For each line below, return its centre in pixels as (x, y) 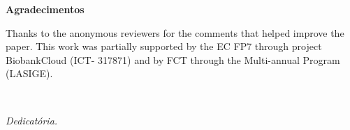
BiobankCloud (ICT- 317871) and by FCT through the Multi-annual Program (173, 59)
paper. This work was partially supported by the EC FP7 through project (164, 46)
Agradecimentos (45, 9)
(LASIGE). (29, 73)
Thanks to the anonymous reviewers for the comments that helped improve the (175, 32)
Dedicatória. (32, 120)
